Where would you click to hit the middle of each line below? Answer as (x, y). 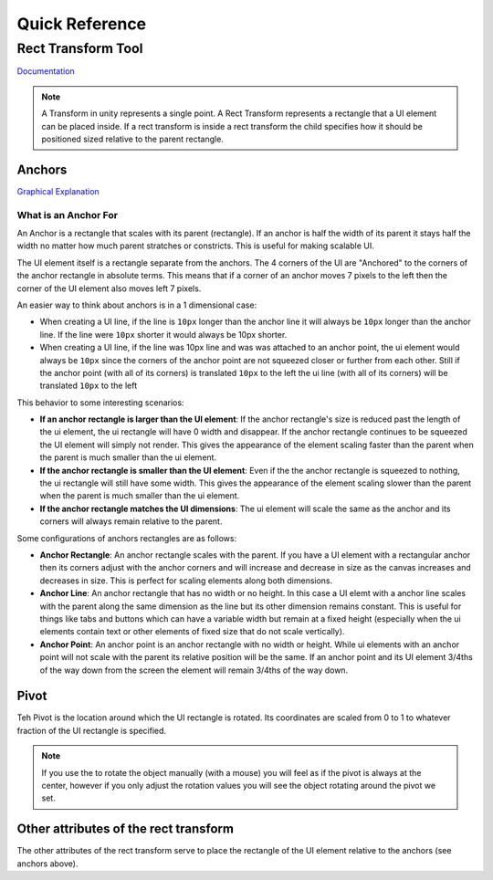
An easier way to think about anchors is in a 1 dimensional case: (137, 305)
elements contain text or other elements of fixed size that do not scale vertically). (192, 632)
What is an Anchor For (68, 215)
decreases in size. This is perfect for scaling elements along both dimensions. (186, 581)
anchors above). (47, 864)
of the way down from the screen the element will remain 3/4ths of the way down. (194, 670)
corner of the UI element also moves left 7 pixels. (109, 288)
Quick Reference (82, 24)
